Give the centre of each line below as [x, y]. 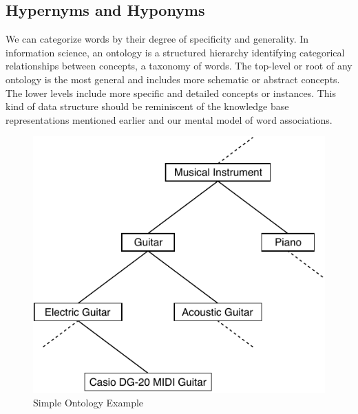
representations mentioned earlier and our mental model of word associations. [169, 119]
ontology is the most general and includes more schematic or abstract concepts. [173, 79]
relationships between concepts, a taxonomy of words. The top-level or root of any [179, 66]
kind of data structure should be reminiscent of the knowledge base [147, 106]
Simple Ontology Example [88, 403]
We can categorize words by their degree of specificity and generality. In [157, 39]
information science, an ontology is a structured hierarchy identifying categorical [175, 52]
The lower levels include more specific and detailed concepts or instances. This [171, 92]
